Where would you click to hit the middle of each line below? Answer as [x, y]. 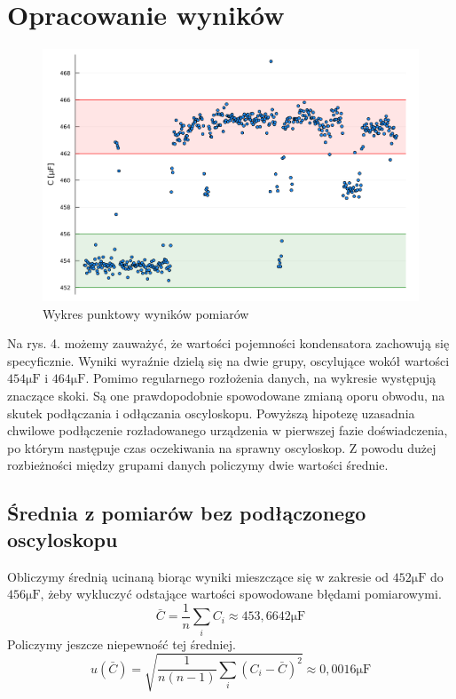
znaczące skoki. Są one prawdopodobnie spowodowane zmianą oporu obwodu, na [226, 395]
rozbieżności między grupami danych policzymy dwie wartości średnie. [198, 465]
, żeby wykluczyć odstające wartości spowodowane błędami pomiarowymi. [241, 594]
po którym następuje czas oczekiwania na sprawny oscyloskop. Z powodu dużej [222, 447]
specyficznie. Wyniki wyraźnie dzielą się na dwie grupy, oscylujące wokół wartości [228, 360]
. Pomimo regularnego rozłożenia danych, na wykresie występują [261, 378]
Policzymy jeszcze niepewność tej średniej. [122, 643]
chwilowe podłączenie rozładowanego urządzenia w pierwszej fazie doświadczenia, [228, 430]
